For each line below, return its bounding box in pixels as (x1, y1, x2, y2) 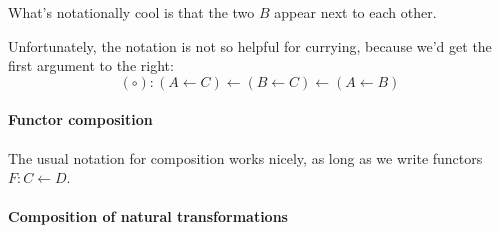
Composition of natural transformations (8, 206, 288, 227)
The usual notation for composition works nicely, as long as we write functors (8, 147, 483, 168)
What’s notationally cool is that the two (8, 2, 255, 22)
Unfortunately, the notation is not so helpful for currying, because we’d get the (8, 35, 492, 56)
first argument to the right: (8, 55, 174, 76)
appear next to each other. (274, 2, 437, 22)
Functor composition (8, 109, 153, 130)
